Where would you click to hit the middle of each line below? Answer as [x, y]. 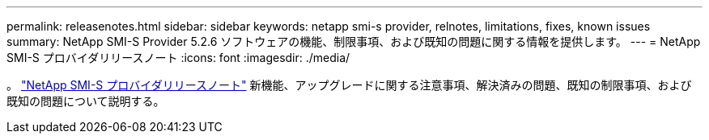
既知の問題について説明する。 [86, 101]
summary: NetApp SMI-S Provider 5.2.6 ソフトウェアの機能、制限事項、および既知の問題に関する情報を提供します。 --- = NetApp [354, 41]
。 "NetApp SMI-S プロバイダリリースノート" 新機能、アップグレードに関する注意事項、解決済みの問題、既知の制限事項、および [349, 85]
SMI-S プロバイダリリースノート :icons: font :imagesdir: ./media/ [178, 58]
